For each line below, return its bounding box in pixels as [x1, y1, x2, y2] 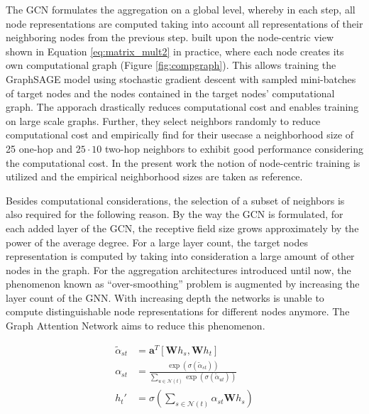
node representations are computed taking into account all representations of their [6, 16, 363, 31]
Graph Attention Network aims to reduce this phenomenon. [6, 318, 265, 333]
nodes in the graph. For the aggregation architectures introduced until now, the [6, 262, 351, 277]
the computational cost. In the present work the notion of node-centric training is [6, 155, 360, 170]
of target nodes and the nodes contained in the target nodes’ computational [6, 85, 335, 100]
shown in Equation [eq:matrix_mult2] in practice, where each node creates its [6, 43, 344, 58]
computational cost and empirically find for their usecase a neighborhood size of [6, 127, 354, 142]
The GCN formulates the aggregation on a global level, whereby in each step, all [6, 2, 356, 16]
